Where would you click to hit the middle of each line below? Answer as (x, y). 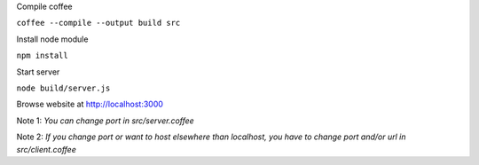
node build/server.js (63, 88)
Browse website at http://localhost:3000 (90, 104)
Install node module (52, 39)
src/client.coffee (47, 149)
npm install (42, 56)
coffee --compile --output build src (98, 23)
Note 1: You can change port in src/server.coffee (105, 121)
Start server (38, 72)
